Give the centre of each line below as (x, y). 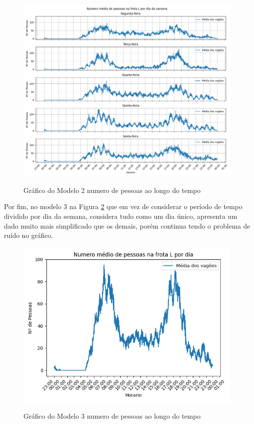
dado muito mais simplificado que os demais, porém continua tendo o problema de (127, 225)
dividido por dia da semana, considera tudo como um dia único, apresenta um (121, 216)
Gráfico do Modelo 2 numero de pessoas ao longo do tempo (112, 190)
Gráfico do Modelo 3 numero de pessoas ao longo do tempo (112, 416)
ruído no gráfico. (29, 235)
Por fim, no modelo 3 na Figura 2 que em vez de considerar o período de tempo (123, 206)
